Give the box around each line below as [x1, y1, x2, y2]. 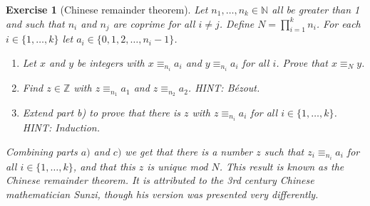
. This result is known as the [219, 158, 344, 173]
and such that [6, 16, 65, 31]
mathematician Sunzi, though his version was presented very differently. [6, 186, 319, 201]
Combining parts [6, 143, 78, 158]
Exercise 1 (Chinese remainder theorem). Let [6, 2, 208, 16]
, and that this [73, 158, 135, 173]
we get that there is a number [125, 143, 253, 158]
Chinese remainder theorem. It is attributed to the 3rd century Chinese [6, 173, 314, 188]
